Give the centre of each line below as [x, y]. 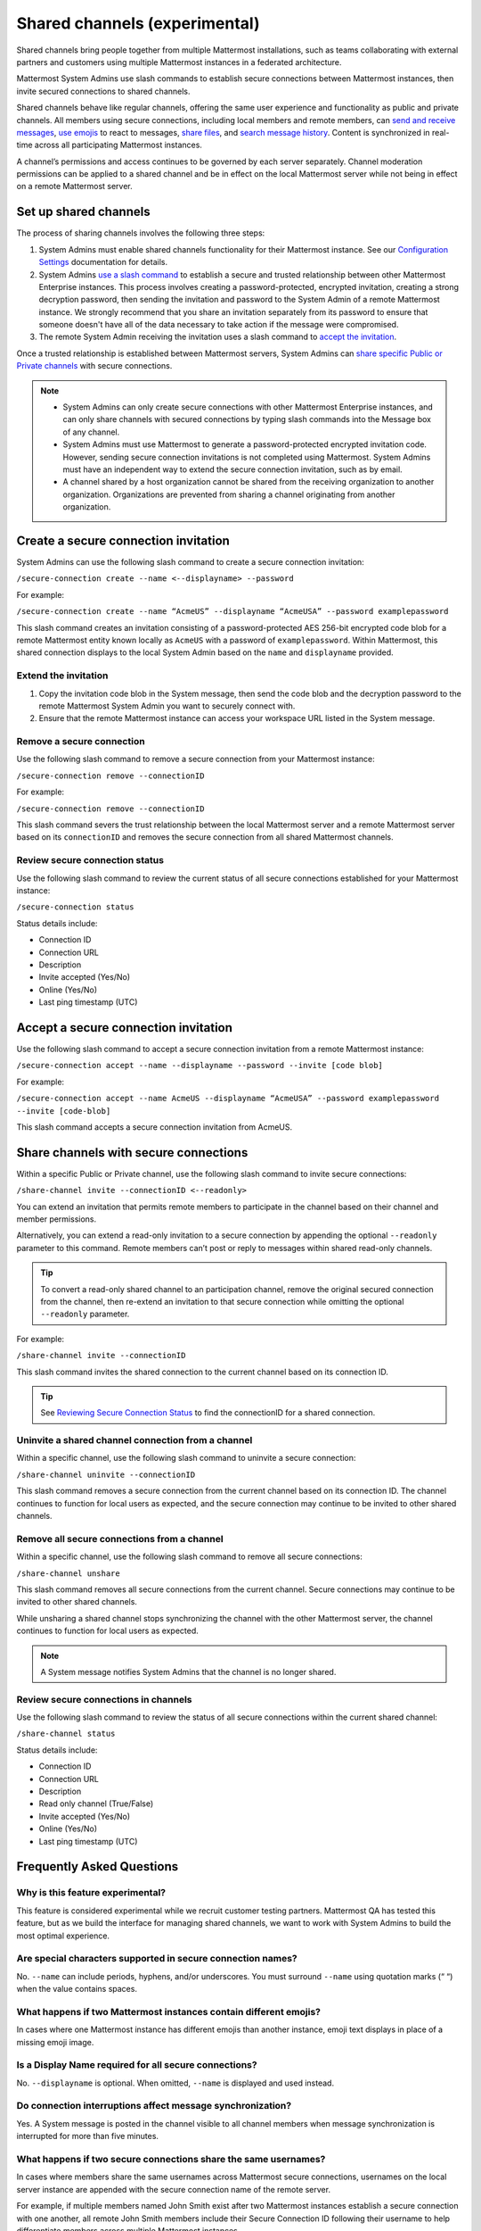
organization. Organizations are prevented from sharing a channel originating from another [229, 494]
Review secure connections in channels [104, 1699]
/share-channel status [66, 1734]
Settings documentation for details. [103, 262]
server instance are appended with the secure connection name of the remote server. [174, 2189]
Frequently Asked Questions [98, 1866]
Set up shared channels [83, 212]
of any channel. [91, 432]
